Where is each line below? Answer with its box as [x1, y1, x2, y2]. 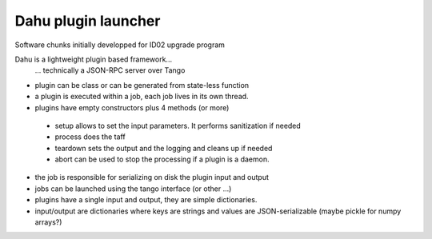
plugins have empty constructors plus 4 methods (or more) [34, 102, 230, 112]
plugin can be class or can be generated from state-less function [34, 80, 250, 90]
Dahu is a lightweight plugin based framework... [14, 54, 172, 64]
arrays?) [34, 217, 62, 227]
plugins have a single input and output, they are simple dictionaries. [34, 195, 258, 205]
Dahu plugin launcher [14, 12, 161, 30]
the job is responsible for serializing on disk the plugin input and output [34, 173, 270, 182]
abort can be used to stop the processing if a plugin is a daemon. [54, 154, 270, 164]
